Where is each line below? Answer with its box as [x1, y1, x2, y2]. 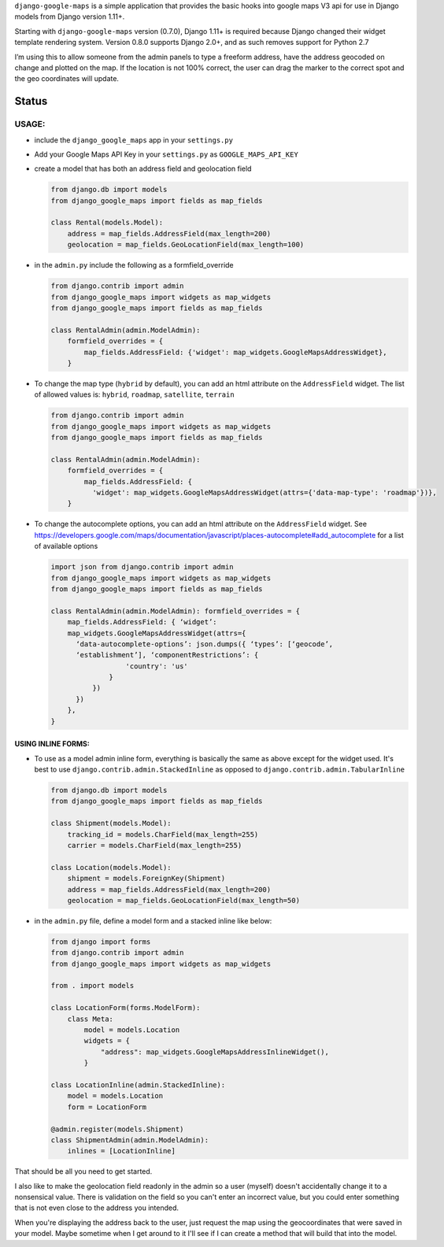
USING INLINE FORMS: [14, 739, 90, 749]
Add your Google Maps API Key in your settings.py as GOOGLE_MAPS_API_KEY [34, 150, 298, 159]
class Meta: [67, 1014, 114, 1023]
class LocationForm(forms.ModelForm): [50, 1004, 201, 1012]
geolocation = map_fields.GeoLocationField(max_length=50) [67, 896, 301, 905]
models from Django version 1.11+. [14, 12, 125, 21]
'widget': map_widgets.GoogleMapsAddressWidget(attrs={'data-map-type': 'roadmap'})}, [91, 488, 437, 498]
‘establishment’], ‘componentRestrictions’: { [76, 650, 259, 660]
